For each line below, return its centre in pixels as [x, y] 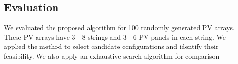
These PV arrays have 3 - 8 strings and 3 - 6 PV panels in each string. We [115, 37]
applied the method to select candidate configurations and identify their [111, 46]
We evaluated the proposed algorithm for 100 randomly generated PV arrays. [119, 27]
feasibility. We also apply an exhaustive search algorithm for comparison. [113, 56]
